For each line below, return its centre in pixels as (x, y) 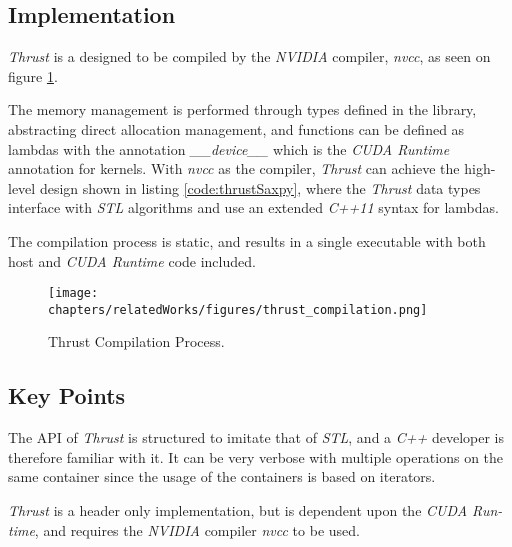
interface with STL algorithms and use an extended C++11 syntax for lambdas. (253, 207)
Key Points (67, 395)
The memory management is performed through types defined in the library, (242, 109)
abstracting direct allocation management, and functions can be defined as (236, 128)
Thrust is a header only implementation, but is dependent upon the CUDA (238, 510)
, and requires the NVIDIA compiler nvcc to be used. (197, 529)
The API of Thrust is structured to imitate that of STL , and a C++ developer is (256, 437)
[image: (73, 293)
